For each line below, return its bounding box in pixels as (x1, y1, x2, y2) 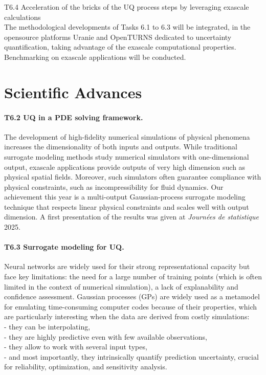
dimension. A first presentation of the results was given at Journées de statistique (4, 211, 259, 222)
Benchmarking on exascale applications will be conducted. (4, 51, 186, 62)
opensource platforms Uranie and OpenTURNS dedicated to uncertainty (4, 31, 232, 42)
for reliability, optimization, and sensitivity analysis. (4, 361, 167, 372)
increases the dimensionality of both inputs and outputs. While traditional (4, 141, 237, 152)
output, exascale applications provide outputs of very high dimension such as (4, 161, 246, 172)
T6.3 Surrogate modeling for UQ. (4, 241, 124, 252)
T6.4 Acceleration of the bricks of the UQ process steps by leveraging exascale (4, 2, 249, 12)
